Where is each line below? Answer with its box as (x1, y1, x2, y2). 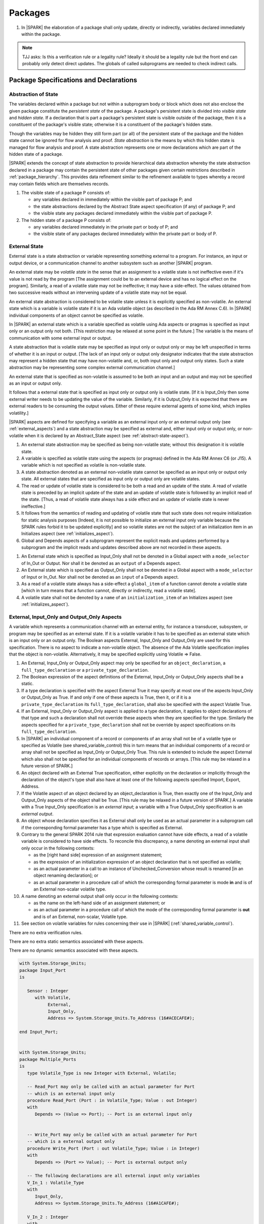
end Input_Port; (19, 1029, 59, 1035)
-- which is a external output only (27, 1139, 115, 1144)
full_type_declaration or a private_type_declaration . (21, 667, 149, 673)
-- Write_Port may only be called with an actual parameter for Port (27, 1132, 198, 1138)
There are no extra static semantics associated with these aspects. (9, 938, 144, 944)
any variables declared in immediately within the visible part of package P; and (33, 196, 192, 203)
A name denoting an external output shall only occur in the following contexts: (21, 893, 178, 899)
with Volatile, (35, 995, 71, 1001)
